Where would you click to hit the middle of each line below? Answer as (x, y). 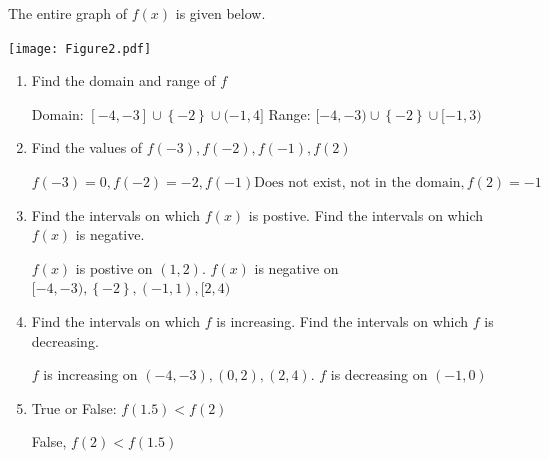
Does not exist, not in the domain (357, 183)
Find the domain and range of (123, 80)
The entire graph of (68, 13)
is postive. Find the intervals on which (365, 214)
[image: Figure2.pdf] (80, 48)
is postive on (114, 267)
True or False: (74, 407)
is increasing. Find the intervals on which (342, 321)
